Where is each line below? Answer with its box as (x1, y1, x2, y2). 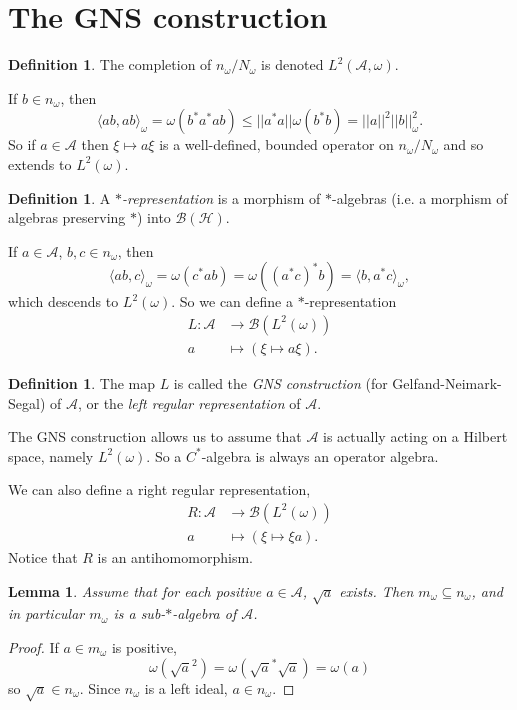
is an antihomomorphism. (97, 546, 253, 567)
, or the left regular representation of (77, 392, 301, 413)
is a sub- (113, 603, 166, 624)
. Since (79, 677, 121, 698)
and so (443, 134, 484, 155)
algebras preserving (8, 207, 126, 228)
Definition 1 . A (8, 187, 111, 208)
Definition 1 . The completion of (8, 54, 212, 75)
